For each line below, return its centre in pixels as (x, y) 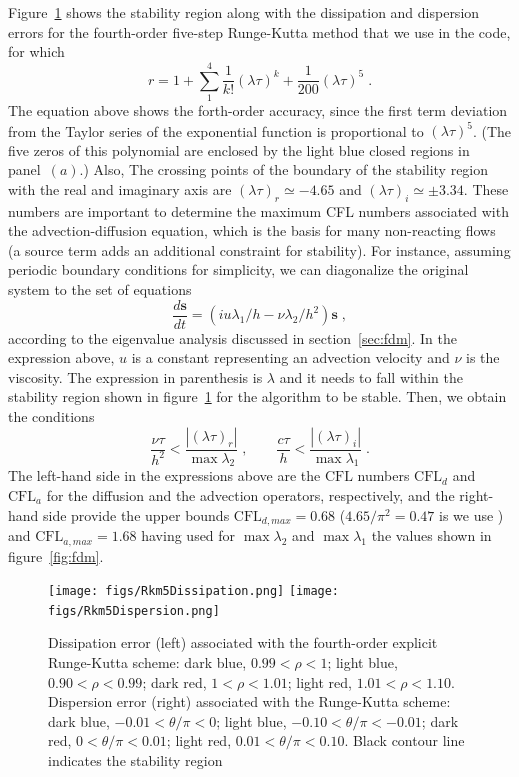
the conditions (51, 415)
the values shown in (431, 535)
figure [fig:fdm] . (56, 555)
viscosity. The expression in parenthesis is (135, 376)
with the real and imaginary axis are (120, 188)
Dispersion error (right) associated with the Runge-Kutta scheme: (249, 701)
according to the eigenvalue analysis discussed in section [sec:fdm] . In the (232, 337)
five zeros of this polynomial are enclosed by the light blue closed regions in (239, 149)
